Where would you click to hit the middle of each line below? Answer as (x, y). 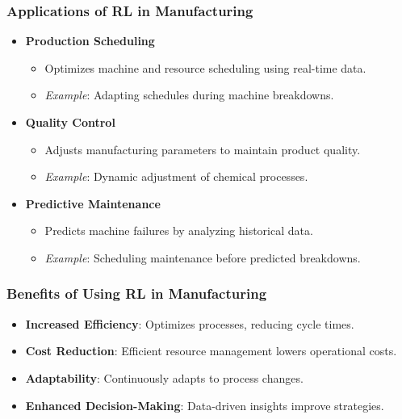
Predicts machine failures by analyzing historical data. (179, 230)
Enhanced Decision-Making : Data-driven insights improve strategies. (205, 405)
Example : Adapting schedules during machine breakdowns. (189, 95)
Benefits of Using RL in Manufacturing (137, 293)
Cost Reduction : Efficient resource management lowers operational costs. (211, 351)
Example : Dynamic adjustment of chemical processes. (176, 176)
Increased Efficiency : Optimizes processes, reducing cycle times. (190, 323)
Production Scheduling (90, 41)
